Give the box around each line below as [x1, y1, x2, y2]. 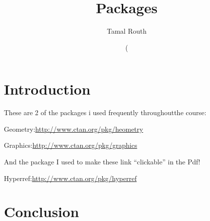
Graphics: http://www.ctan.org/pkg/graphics [4, 140, 137, 150]
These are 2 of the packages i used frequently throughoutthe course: [4, 107, 207, 118]
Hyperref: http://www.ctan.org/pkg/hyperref [4, 173, 137, 183]
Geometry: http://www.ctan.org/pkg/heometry [4, 123, 143, 134]
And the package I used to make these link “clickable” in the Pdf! [4, 157, 200, 167]
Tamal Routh [107, 26, 147, 36]
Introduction [4, 79, 91, 99]
